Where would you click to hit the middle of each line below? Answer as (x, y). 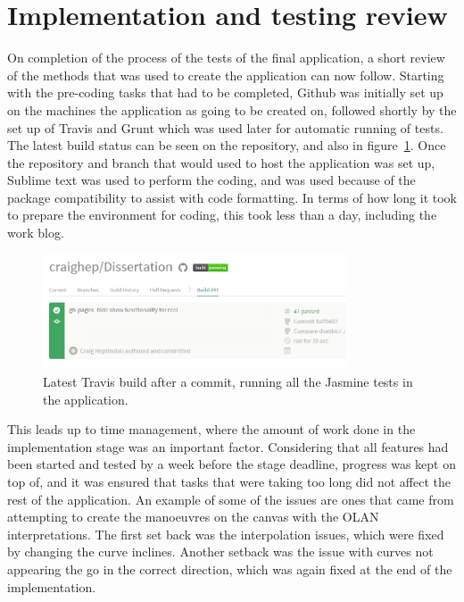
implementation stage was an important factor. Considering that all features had (228, 446)
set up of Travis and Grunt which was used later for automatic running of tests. (225, 127)
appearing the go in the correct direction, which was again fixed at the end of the (230, 569)
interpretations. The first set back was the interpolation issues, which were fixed (226, 534)
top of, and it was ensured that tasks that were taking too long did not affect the (229, 481)
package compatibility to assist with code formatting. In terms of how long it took (232, 197)
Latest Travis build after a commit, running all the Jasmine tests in (228, 382)
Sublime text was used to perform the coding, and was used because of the (211, 180)
